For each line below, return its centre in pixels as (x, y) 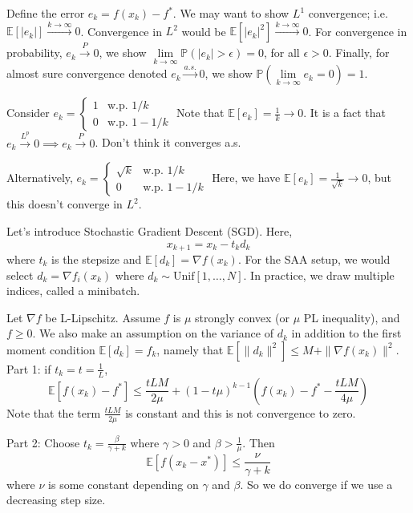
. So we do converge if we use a (316, 484)
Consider (28, 113)
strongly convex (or (242, 317)
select (20, 275)
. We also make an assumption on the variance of (153, 333)
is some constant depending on (123, 484)
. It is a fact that (344, 113)
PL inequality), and (352, 317)
